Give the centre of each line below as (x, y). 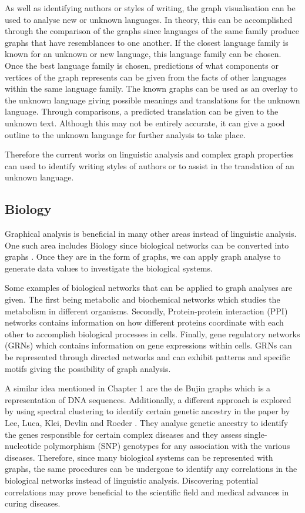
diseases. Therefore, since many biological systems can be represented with (139, 457)
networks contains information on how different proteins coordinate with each (144, 322)
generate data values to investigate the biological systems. (109, 268)
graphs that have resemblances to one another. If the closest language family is (147, 42)
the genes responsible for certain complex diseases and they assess (123, 434)
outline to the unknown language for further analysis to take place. (125, 134)
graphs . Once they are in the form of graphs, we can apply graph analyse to (143, 256)
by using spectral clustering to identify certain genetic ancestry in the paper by (148, 411)
